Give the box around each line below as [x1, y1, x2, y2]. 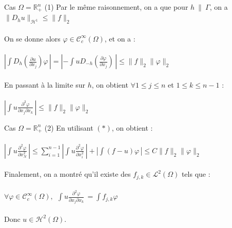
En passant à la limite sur [4, 79, 85, 90]
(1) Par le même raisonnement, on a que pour [44, 2, 188, 12]
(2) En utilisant [44, 122, 93, 133]
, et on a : [104, 33, 136, 44]
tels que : [181, 169, 210, 179]
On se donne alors [4, 33, 61, 44]
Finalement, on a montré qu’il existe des [4, 169, 131, 179]
